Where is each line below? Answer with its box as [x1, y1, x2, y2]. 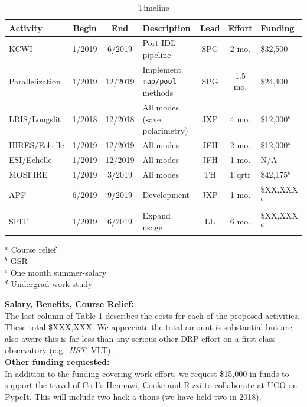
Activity [9, 21, 43, 34]
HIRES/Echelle [9, 139, 64, 151]
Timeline [138, 1, 169, 13]
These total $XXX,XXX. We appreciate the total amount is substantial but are [5, 321, 292, 333]
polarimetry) [142, 124, 188, 136]
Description [142, 21, 191, 34]
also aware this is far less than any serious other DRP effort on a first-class [5, 332, 276, 344]
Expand [142, 209, 171, 221]
